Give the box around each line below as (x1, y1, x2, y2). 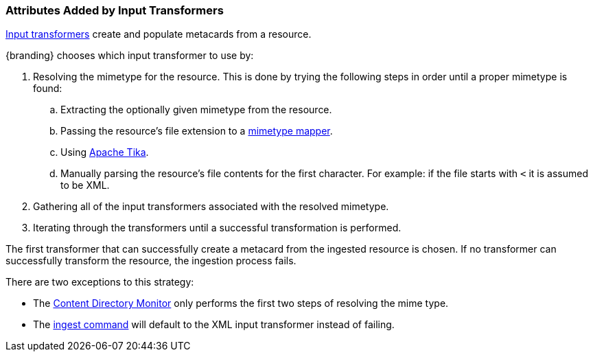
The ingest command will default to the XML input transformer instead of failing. (33, 319, 395, 331)
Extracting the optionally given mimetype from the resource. (60, 104, 332, 116)
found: (33, 82, 62, 95)
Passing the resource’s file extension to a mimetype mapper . (60, 125, 333, 137)
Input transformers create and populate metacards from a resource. (5, 28, 312, 41)
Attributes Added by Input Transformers (5, 3, 224, 17)
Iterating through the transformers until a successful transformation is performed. (33, 222, 402, 234)
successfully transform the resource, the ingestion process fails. (5, 255, 296, 267)
